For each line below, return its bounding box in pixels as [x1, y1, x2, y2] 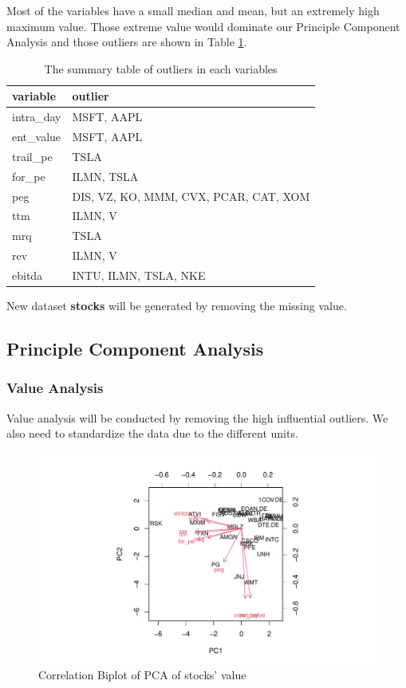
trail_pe [12, 147, 53, 164]
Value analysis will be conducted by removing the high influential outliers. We [6, 409, 388, 426]
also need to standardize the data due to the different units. [6, 425, 298, 442]
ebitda [12, 266, 43, 283]
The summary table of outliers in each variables [44, 60, 278, 77]
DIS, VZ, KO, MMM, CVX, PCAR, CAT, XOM [72, 187, 310, 204]
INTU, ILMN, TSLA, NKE [72, 266, 206, 283]
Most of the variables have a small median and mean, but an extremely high [6, 2, 380, 18]
